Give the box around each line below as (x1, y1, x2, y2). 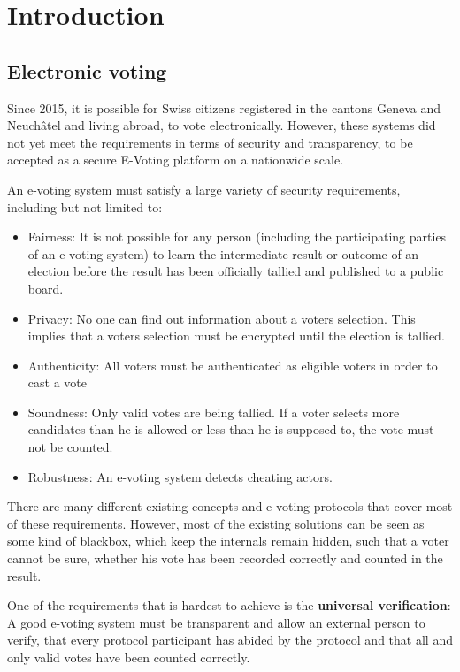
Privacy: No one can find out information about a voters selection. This (27, 309, 416, 327)
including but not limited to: (7, 197, 163, 216)
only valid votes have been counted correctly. (7, 648, 250, 667)
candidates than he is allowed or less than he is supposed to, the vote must (27, 420, 434, 439)
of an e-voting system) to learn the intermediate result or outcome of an (27, 244, 419, 263)
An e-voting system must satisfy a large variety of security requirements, (7, 179, 401, 198)
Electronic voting (7, 57, 167, 84)
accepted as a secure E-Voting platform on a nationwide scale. (7, 150, 344, 169)
